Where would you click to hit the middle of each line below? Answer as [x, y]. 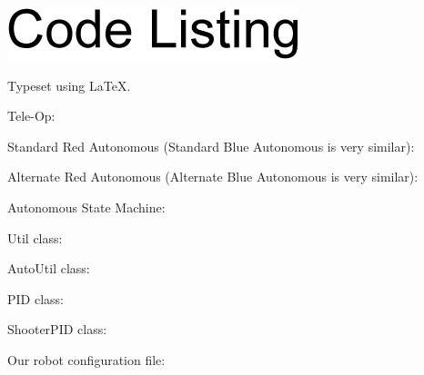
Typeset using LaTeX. [69, 85]
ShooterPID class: [57, 329]
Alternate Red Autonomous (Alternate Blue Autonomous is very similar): [213, 177]
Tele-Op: [31, 116]
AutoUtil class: [49, 268]
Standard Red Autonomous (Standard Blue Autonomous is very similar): [211, 146]
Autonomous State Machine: [86, 207]
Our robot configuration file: [86, 359]
